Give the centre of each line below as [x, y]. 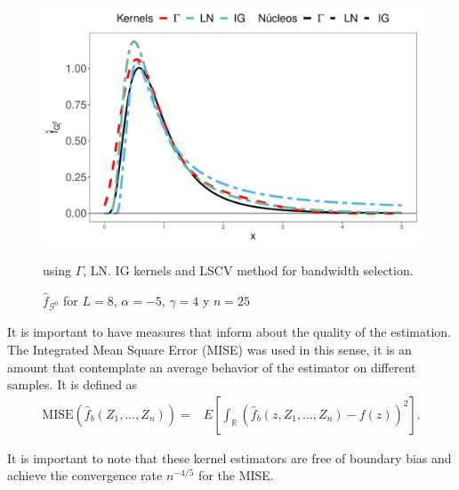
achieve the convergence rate [85, 475]
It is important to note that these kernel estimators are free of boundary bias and [229, 457]
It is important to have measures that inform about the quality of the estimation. [229, 332]
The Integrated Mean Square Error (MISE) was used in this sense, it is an [209, 350]
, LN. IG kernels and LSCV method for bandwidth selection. [248, 270]
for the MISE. [236, 475]
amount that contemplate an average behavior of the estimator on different [212, 367]
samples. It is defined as [72, 384]
